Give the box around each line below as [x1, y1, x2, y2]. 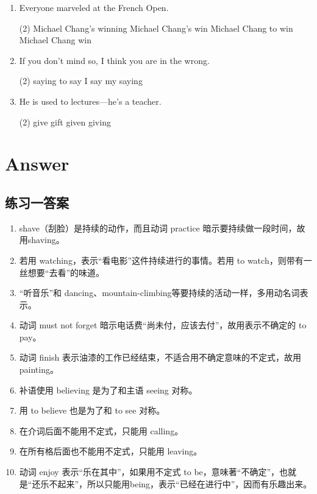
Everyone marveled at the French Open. [19, 1, 169, 13]
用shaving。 [19, 233, 65, 246]
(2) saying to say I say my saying [19, 74, 143, 87]
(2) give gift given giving [19, 115, 111, 128]
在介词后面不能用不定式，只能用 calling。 [19, 424, 183, 437]
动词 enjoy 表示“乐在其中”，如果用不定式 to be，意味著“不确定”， [19, 465, 279, 478]
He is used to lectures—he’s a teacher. [19, 94, 162, 107]
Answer [5, 151, 69, 176]
